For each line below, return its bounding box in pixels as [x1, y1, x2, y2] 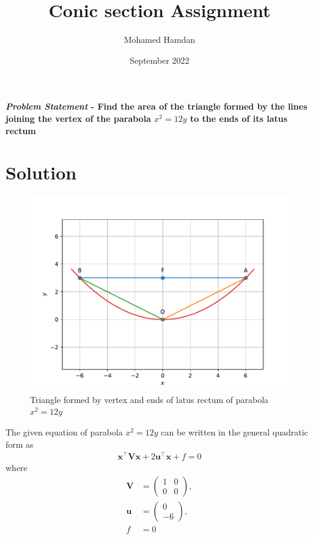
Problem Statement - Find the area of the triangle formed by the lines [6, 100, 307, 113]
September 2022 [130, 53, 190, 66]
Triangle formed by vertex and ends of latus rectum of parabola [30, 393, 269, 405]
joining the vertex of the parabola [6, 111, 151, 124]
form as [6, 437, 34, 450]
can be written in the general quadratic [161, 426, 308, 438]
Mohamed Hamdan [123, 33, 196, 46]
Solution [6, 160, 77, 185]
